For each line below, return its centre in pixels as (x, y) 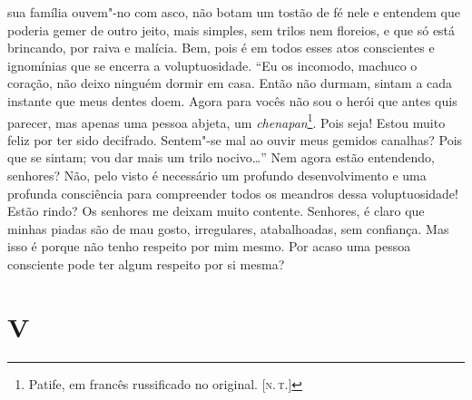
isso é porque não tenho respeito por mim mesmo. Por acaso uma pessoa (209, 246)
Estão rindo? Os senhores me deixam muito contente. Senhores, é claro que (216, 211)
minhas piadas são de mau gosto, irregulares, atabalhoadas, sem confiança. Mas (228, 228)
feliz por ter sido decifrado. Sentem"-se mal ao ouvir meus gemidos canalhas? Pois (235, 139)
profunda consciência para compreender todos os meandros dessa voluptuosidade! (233, 193)
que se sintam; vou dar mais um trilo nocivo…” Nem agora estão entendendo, (221, 157)
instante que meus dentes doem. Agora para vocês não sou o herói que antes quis (232, 100)
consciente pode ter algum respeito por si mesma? (146, 263)
